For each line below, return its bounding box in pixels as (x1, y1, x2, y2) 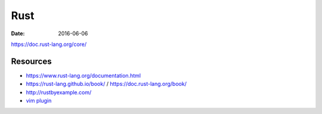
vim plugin (26, 97, 52, 104)
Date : (11, 30, 25, 37)
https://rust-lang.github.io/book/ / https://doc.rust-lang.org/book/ (26, 81, 187, 88)
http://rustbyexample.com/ (26, 88, 92, 95)
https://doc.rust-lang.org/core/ (11, 41, 87, 48)
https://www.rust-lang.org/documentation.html (26, 72, 141, 79)
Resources (11, 56, 52, 66)
